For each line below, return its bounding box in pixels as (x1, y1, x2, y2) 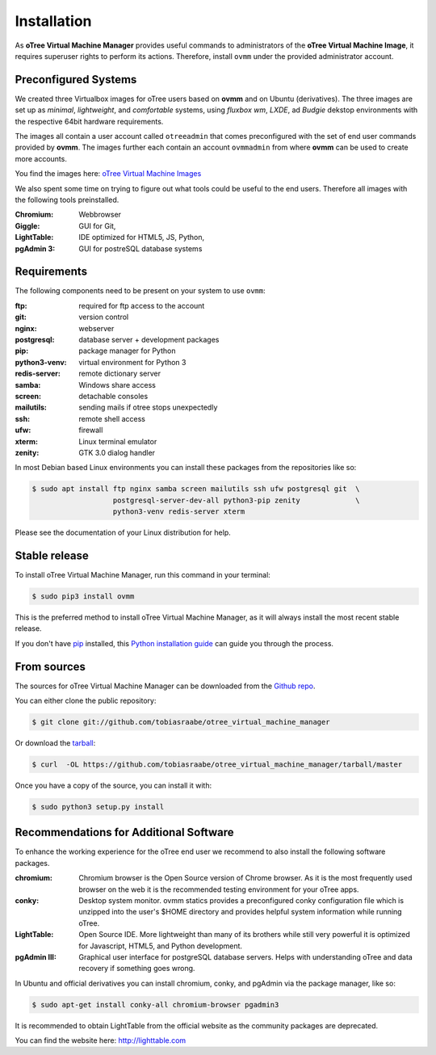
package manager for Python (78, 346, 176, 355)
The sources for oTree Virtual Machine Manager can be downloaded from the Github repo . (15, 681, 316, 691)
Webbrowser (78, 210, 121, 220)
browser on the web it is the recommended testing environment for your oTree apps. (78, 885, 359, 894)
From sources (15, 659, 86, 674)
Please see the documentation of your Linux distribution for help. (15, 527, 232, 537)
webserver (78, 323, 115, 333)
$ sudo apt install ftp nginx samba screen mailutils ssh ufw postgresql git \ (31, 485, 360, 494)
